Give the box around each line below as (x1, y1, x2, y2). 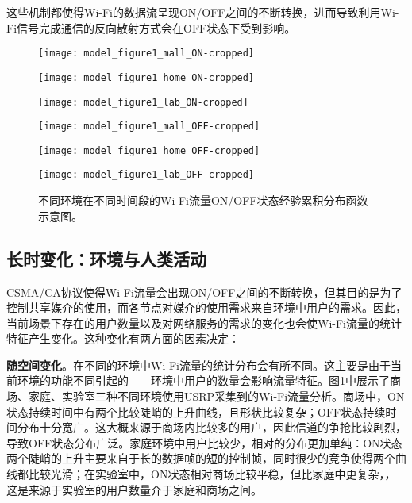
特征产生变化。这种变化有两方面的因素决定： (6, 330, 240, 347)
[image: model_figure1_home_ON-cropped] (38, 71, 255, 83)
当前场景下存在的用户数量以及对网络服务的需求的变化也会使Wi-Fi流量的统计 (6, 314, 402, 331)
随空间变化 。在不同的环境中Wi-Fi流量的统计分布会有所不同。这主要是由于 (6, 356, 391, 373)
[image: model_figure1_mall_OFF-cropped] (38, 121, 260, 132)
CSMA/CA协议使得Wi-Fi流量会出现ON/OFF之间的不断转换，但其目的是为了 (6, 283, 402, 300)
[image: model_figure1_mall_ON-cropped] (38, 48, 255, 60)
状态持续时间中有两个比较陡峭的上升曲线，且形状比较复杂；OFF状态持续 (6, 403, 386, 420)
